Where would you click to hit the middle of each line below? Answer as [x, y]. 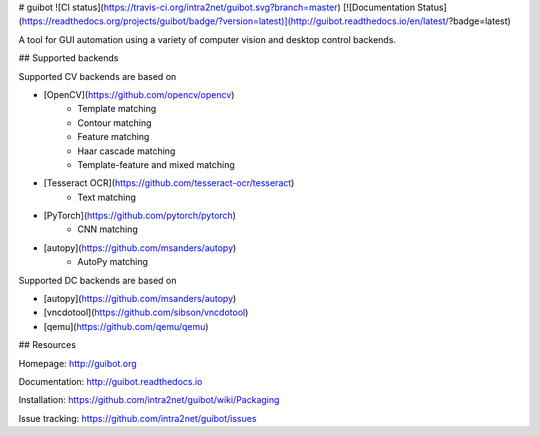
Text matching [107, 197]
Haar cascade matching [126, 151]
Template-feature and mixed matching [156, 164]
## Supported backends [68, 58]
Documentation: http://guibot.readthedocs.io [110, 381]
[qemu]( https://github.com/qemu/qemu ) [126, 326]
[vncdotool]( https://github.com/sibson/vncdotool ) [146, 312]
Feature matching [113, 137]
